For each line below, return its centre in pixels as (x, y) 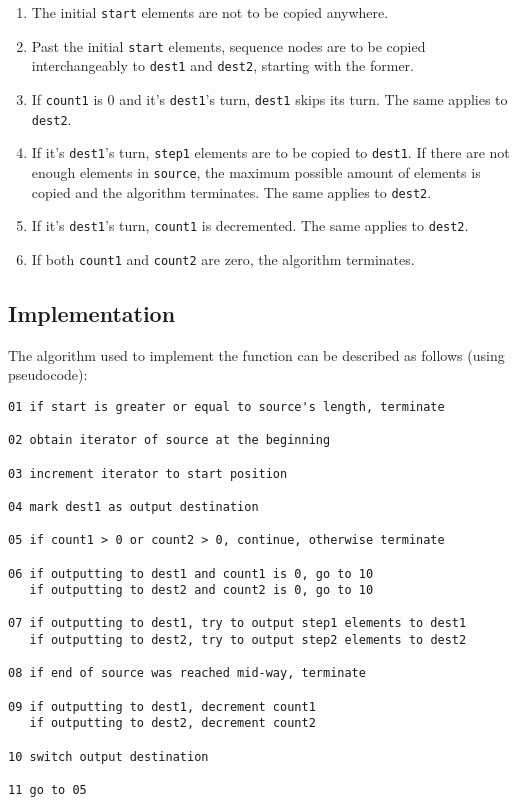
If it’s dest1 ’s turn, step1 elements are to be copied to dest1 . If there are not (270, 152)
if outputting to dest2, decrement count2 (172, 723)
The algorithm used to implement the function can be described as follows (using (256, 354)
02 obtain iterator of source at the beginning (169, 440)
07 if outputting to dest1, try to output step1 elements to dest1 (237, 623)
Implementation (92, 312)
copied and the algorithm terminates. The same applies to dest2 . (231, 191)
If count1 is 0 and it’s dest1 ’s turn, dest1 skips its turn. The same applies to (269, 98)
